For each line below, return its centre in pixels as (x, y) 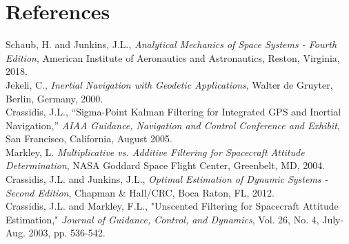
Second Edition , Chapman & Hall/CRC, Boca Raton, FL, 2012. (140, 192)
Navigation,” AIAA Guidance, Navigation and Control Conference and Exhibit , (173, 125)
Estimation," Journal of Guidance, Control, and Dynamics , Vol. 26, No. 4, (162, 219)
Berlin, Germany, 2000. (54, 98)
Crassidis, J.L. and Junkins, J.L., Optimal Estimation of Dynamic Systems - (167, 179)
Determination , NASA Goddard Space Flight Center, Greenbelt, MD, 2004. (166, 165)
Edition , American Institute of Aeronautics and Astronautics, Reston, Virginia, (173, 57)
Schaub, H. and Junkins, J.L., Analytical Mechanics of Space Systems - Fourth (171, 44)
